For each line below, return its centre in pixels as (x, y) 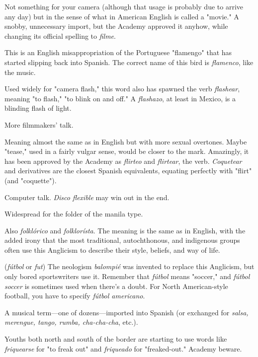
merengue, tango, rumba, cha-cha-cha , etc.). (71, 322)
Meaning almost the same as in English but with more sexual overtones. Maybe (126, 141)
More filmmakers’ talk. (39, 124)
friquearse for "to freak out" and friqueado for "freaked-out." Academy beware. (123, 348)
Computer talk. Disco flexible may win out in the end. (87, 197)
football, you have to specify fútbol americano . (75, 296)
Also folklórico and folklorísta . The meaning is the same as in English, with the (125, 230)
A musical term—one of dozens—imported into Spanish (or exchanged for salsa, (127, 312)
